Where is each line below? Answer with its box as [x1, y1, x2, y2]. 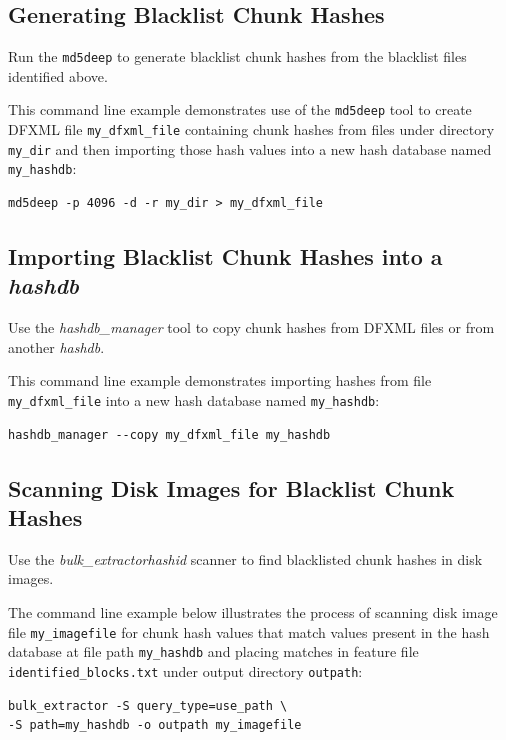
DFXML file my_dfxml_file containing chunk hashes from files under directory [8, 119, 495, 140]
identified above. [8, 65, 108, 86]
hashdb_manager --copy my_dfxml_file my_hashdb [8, 427, 331, 442]
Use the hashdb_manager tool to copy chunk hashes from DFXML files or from [8, 317, 495, 338]
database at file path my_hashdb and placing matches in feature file [8, 641, 419, 662]
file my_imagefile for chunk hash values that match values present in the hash [8, 621, 490, 642]
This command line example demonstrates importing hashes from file [8, 370, 432, 391]
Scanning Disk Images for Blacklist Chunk [8, 472, 455, 503]
